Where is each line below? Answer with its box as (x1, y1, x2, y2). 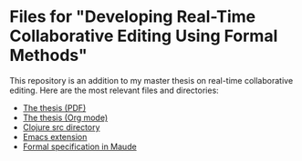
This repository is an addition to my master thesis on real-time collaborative (9, 75, 294, 86)
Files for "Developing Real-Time (9, 6, 256, 27)
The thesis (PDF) (22, 102, 87, 113)
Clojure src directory (22, 121, 100, 133)
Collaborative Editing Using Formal (9, 25, 278, 46)
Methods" (9, 45, 89, 65)
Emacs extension (22, 131, 88, 142)
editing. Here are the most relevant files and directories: (9, 85, 219, 96)
